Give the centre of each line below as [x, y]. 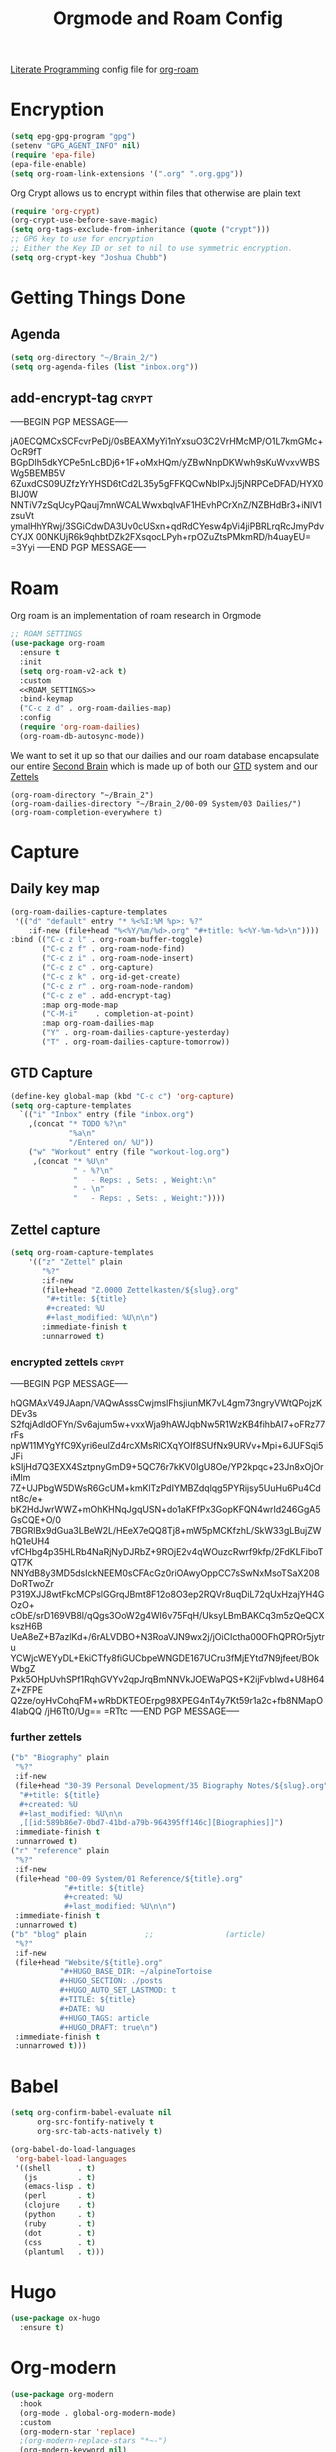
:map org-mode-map [79, 1005]
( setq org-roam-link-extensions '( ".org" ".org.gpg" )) [127, 173]
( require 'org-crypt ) [55, 211]
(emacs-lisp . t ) [60, 2187]
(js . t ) [60, 2177]
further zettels [46, 1737]
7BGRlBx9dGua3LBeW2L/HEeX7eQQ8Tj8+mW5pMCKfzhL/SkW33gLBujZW [166, 1531]
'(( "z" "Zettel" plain [75, 1262]
